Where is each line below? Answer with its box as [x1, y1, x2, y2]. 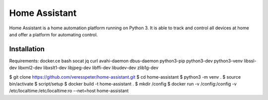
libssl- [244, 58, 257, 64]
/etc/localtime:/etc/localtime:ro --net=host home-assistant [9, 88, 129, 94]
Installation [9, 45, 45, 53]
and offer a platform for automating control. [9, 31, 98, 37]
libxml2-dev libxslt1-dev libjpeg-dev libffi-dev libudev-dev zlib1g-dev [18, 65, 159, 71]
